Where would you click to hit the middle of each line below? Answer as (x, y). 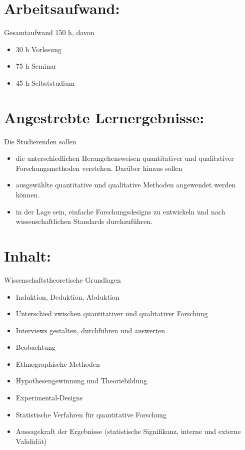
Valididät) (31, 441)
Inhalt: (28, 255)
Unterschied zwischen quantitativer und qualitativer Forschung (112, 313)
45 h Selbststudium (45, 82)
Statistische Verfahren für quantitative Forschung (91, 414)
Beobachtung (35, 347)
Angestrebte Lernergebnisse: (104, 117)
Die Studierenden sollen (40, 141)
